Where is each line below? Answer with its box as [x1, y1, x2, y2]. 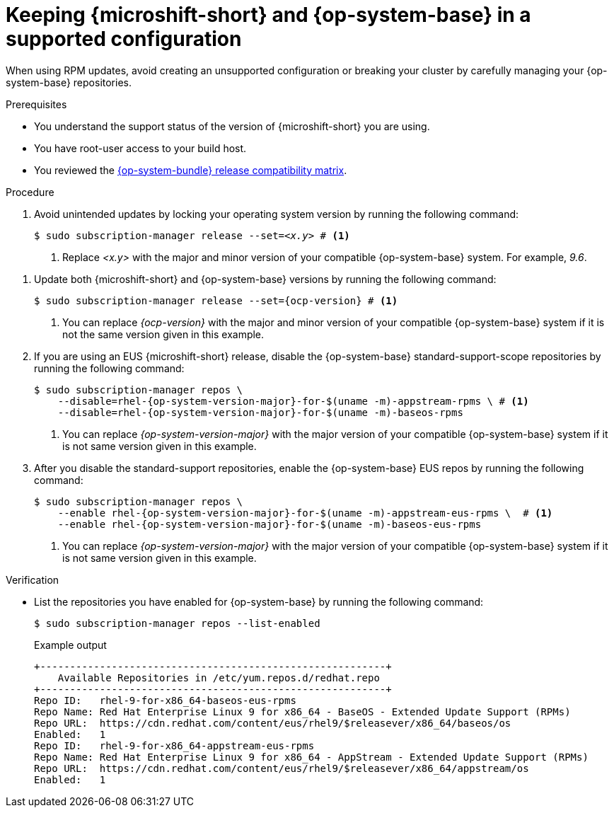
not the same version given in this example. [62, 328, 265, 340]
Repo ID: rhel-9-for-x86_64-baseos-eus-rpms [34, 694, 296, 706]
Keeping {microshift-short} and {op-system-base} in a [6, 3, 531, 27]
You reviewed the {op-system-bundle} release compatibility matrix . [34, 163, 347, 176]
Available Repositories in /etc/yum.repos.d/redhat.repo [57, 671, 380, 684]
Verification [6, 573, 59, 586]
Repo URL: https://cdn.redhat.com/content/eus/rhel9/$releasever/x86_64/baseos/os [34, 717, 511, 729]
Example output [34, 638, 107, 651]
